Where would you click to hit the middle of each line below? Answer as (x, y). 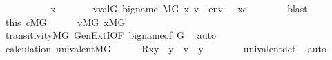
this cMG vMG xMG (65, 21)
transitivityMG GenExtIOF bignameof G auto (110, 35)
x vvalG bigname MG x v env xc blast (179, 8)
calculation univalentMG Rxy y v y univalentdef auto (166, 48)
